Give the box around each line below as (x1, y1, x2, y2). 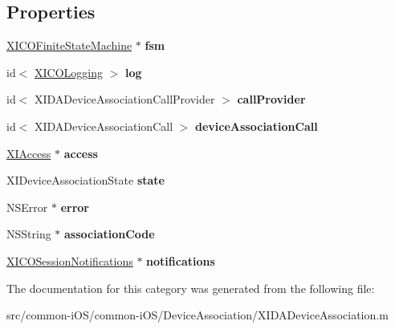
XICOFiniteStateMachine (6, 37, 132, 54)
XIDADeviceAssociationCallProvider (35, 91, 215, 108)
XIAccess (6, 144, 51, 161)
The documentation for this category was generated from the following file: (6, 279, 375, 296)
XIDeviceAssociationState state (6, 172, 165, 189)
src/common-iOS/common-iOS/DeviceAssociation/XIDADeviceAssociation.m (6, 307, 389, 323)
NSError (6, 198, 48, 215)
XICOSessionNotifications (6, 252, 133, 269)
